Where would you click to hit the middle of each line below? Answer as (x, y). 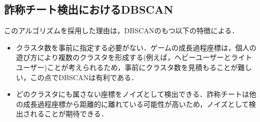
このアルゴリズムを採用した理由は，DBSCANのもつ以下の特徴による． (122, 30)
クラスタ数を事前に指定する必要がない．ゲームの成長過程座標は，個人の (136, 47)
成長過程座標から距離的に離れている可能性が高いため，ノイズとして (136, 104)
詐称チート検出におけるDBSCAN (89, 9)
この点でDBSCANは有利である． (84, 77)
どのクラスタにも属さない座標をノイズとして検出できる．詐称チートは (133, 94)
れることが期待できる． (69, 114)
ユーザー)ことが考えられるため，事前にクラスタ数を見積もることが (127, 67)
